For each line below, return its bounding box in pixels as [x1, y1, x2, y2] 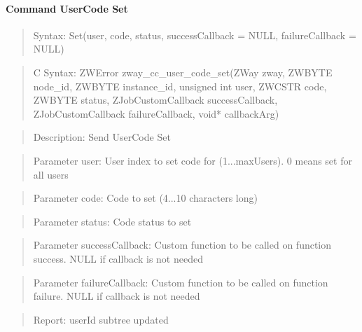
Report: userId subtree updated [33, 312, 169, 326]
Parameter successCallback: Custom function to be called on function [33, 237, 332, 252]
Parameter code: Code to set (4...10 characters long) [33, 191, 258, 205]
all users [33, 167, 69, 181]
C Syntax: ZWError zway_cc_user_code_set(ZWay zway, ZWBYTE [33, 64, 333, 79]
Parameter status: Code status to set [33, 214, 192, 228]
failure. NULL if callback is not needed [33, 289, 200, 303]
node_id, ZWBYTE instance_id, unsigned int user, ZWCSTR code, [33, 78, 327, 93]
